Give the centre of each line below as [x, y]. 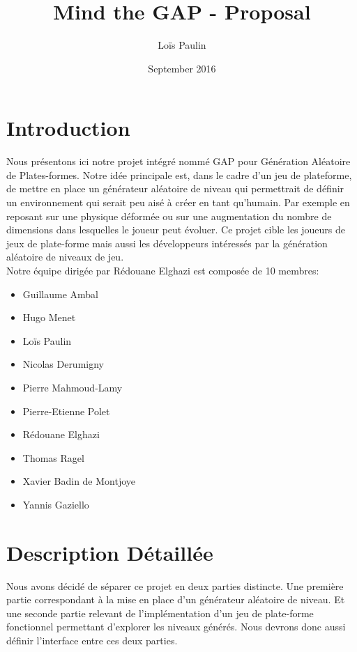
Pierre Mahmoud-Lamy [73, 387]
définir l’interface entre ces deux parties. [92, 641]
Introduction [68, 128]
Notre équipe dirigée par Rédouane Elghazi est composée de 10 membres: [163, 270]
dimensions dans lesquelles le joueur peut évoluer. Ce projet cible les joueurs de [176, 230]
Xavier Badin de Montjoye [79, 481]
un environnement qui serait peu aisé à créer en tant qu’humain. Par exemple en [178, 202]
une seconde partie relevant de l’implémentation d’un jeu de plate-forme [160, 613]
